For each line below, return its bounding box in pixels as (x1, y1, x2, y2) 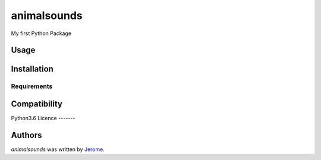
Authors (11, 130, 42, 140)
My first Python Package (11, 30, 71, 37)
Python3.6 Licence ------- (11, 115, 75, 122)
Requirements (11, 82, 53, 90)
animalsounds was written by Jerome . (11, 146, 105, 153)
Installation (11, 64, 53, 74)
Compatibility (11, 99, 62, 109)
